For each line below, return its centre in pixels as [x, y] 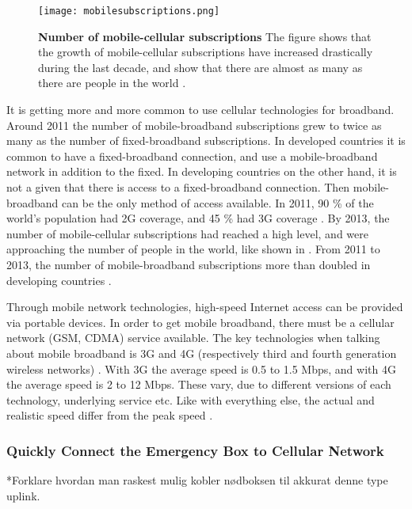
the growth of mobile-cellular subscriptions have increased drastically [206, 52]
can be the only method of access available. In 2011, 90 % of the [218, 202]
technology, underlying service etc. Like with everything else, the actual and [191, 399]
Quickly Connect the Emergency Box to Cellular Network [195, 450]
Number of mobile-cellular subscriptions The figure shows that [205, 36]
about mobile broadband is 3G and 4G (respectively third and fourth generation [202, 353]
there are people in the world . [112, 83]
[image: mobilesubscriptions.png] [129, 11]
